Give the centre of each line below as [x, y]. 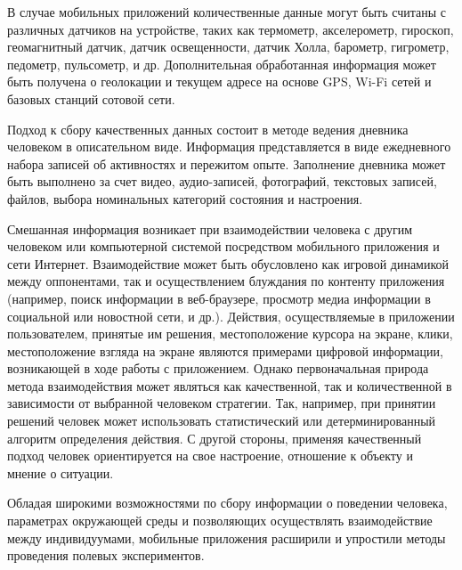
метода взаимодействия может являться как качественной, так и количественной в [230, 385]
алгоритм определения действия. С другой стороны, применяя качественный [215, 438]
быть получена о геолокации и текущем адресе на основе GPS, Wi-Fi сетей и [219, 81]
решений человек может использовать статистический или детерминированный [222, 421]
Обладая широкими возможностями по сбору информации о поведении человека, [227, 503]
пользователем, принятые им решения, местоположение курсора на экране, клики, [230, 334]
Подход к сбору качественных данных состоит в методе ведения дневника [208, 129]
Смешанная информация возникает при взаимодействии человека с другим [210, 228]
